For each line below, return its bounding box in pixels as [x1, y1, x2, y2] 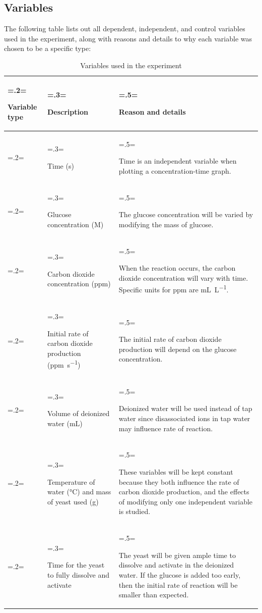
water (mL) [47, 418, 83, 428]
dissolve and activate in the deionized [118, 559, 234, 570]
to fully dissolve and [47, 570, 109, 580]
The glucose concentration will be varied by [118, 209, 253, 220]
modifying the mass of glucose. [118, 219, 214, 229]
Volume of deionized [47, 408, 110, 419]
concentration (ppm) [47, 278, 111, 289]
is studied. [118, 506, 151, 517]
